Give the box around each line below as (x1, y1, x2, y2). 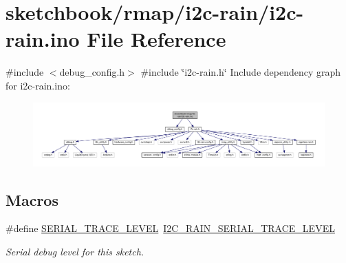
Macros (6, 189, 58, 210)
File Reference (87, 25, 226, 53)
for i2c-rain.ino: (6, 78, 70, 92)
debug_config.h (59, 65, 125, 79)
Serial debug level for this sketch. (6, 244, 144, 259)
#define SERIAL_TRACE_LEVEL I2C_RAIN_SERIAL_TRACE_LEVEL (6, 221, 335, 235)
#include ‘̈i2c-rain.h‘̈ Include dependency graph (140, 65, 341, 79)
